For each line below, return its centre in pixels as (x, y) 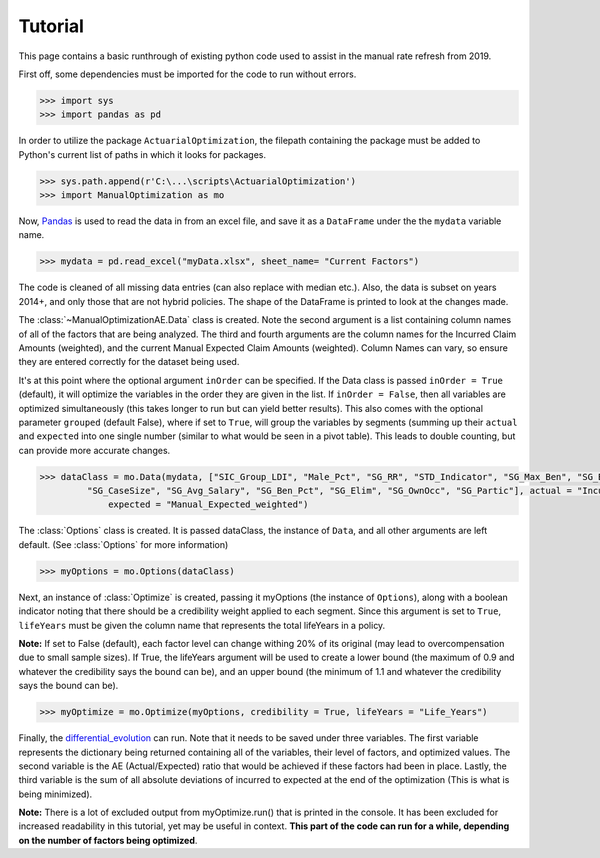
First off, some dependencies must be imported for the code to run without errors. (187, 74)
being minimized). (55, 794)
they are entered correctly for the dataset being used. (129, 362)
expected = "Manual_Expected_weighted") (208, 504)
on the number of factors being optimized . (108, 840)
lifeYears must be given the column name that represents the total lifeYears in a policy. (202, 625)
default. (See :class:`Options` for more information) (123, 544)
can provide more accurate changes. (94, 450)
